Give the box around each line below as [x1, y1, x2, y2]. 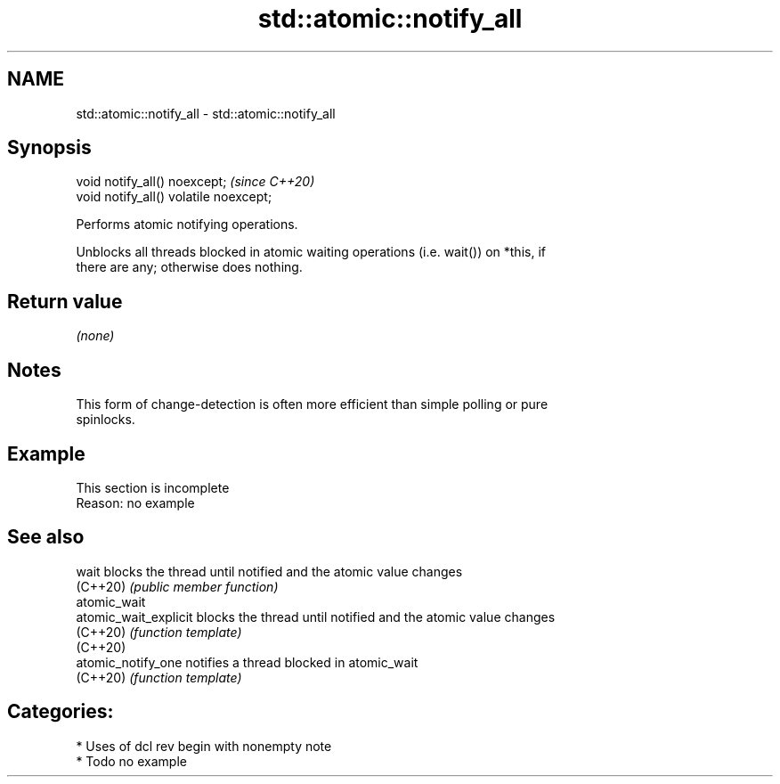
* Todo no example [76, 753, 187, 769]
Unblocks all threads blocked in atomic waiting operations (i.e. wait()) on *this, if [76, 244, 546, 260]
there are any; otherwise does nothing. [76, 259, 303, 275]
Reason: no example [76, 494, 195, 510]
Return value [7, 290, 123, 313]
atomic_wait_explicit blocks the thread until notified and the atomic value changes [76, 608, 556, 625]
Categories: [7, 700, 114, 723]
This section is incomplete [76, 479, 230, 495]
